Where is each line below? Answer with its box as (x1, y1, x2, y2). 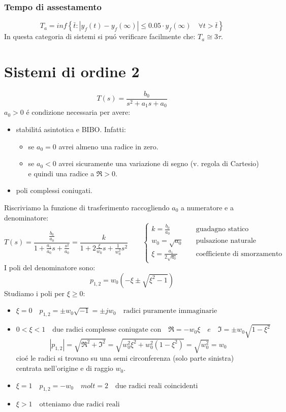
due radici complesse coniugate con (52, 326, 162, 334)
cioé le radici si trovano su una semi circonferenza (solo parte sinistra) (16, 353, 234, 363)
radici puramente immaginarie (123, 307, 217, 315)
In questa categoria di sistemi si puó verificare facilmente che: (4, 31, 196, 42)
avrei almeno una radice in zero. (58, 141, 158, 151)
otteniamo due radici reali (39, 401, 120, 408)
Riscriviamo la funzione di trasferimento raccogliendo (4, 202, 170, 213)
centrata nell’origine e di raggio (16, 363, 113, 373)
